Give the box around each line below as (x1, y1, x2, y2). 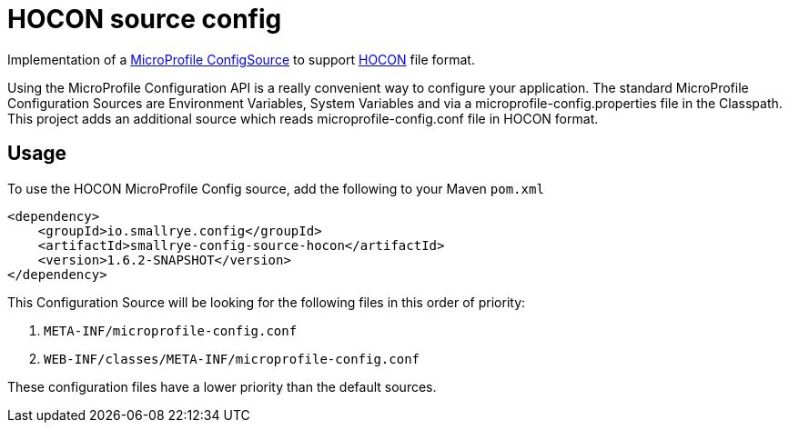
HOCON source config (7, 4, 282, 35)
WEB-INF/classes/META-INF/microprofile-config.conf (44, 351, 420, 366)
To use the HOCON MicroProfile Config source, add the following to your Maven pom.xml (7, 180, 544, 196)
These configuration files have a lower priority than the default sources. (7, 378, 437, 395)
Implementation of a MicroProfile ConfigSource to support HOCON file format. (7, 51, 475, 67)
